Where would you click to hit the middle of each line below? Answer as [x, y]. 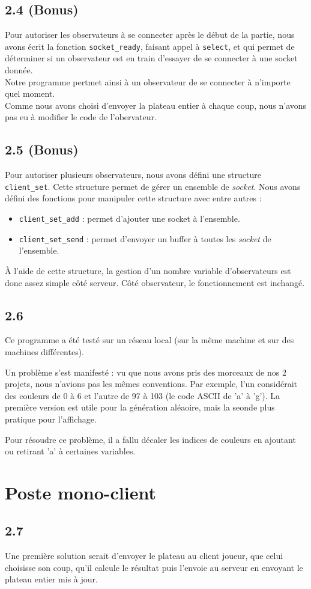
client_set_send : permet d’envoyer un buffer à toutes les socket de [145, 238]
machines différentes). [45, 351]
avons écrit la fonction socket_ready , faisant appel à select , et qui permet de [150, 46]
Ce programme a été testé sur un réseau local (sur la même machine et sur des [149, 340]
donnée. [19, 70]
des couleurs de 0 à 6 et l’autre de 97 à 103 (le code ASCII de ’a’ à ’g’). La [143, 395]
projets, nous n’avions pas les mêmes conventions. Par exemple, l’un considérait [151, 384]
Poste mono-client [81, 492]
